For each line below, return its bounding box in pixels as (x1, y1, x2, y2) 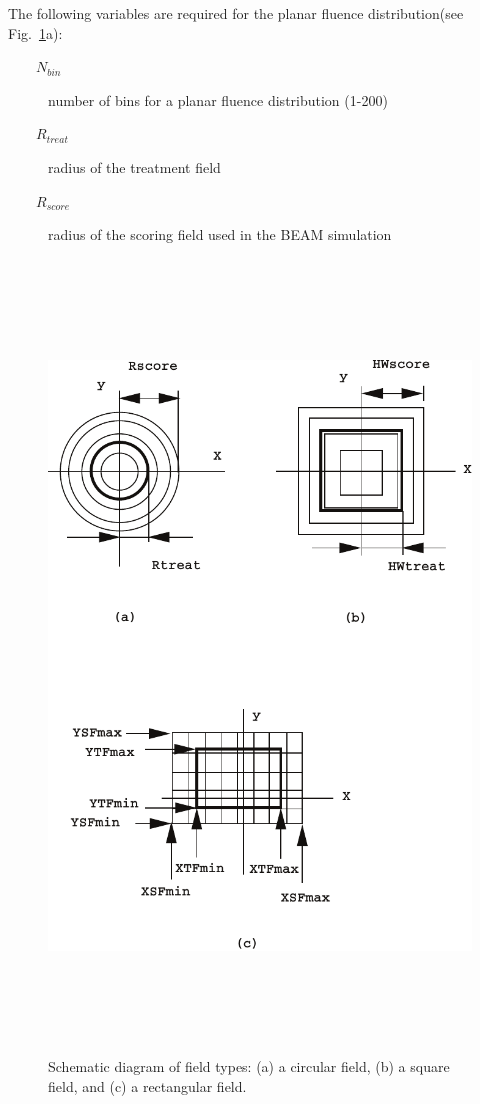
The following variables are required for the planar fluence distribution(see (8, 3, 464, 23)
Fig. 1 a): (8, 22, 63, 43)
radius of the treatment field (48, 156, 221, 177)
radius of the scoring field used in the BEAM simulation (48, 224, 392, 245)
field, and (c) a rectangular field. (48, 1075, 247, 1096)
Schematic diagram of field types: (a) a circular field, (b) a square (48, 1056, 450, 1077)
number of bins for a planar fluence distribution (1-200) (48, 89, 388, 110)
